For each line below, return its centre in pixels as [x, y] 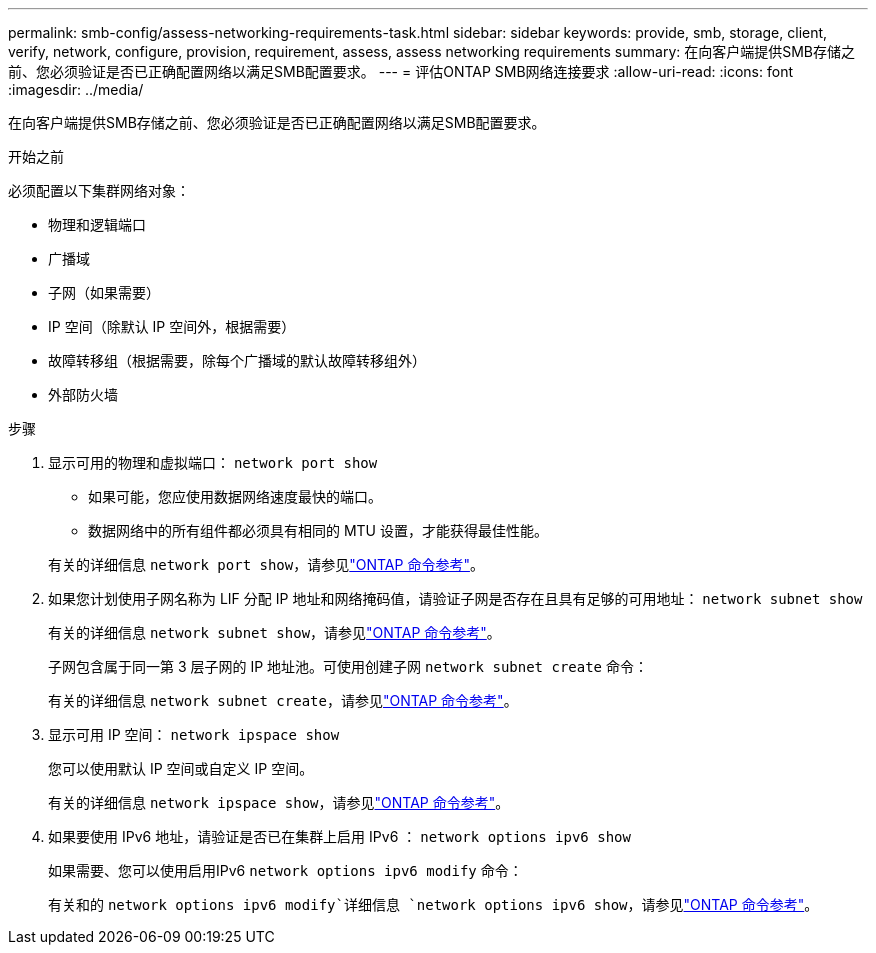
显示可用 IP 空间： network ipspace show [194, 734]
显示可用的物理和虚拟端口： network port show [213, 462]
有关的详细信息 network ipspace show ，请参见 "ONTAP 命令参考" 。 [279, 802]
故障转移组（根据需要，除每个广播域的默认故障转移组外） [237, 360]
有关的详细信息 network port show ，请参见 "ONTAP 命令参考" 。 [266, 564]
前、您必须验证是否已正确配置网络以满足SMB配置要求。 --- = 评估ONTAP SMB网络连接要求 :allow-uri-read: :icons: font [400, 71]
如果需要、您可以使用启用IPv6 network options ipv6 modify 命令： [285, 870]
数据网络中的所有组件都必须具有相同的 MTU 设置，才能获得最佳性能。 [318, 530]
